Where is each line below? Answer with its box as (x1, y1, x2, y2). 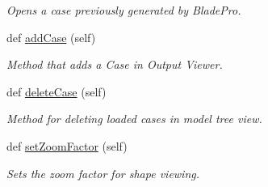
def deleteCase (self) (6, 83, 107, 100)
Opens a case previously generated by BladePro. (6, 2, 241, 18)
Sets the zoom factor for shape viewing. (6, 164, 200, 181)
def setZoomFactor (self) (6, 137, 128, 154)
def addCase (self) (6, 28, 96, 45)
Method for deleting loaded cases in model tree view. (6, 110, 262, 127)
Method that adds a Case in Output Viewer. (6, 56, 223, 73)
